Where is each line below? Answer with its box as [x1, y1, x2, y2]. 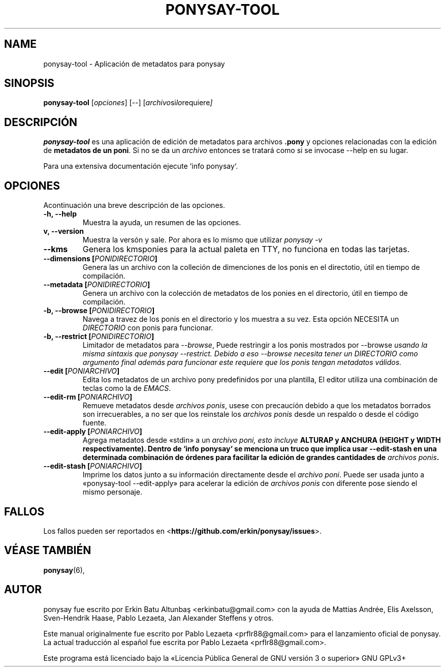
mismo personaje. [82, 487, 142, 497]
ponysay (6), [43, 565, 85, 574]
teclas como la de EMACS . [82, 384, 171, 393]
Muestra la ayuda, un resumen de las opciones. [82, 218, 241, 227]
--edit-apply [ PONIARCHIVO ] [43, 427, 142, 436]
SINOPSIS [4, 77, 54, 90]
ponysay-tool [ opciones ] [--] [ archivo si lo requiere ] [43, 98, 213, 107]
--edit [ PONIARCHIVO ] [43, 367, 120, 376]
